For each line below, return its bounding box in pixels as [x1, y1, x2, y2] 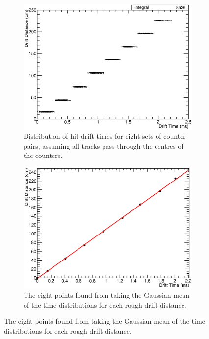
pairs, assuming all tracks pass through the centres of [24, 140, 183, 151]
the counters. [24, 150, 63, 160]
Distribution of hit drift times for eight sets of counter [24, 131, 186, 141]
